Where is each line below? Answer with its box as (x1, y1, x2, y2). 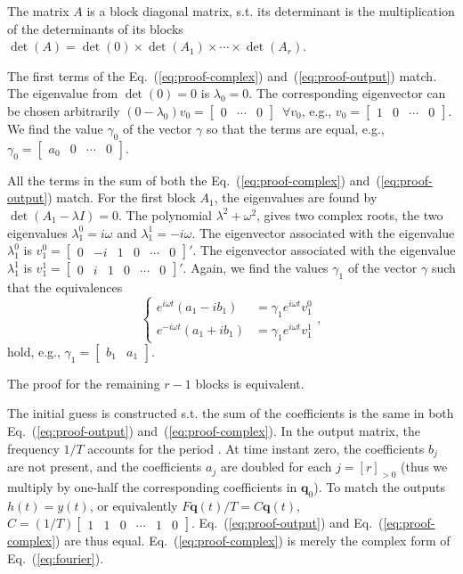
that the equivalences (7, 277, 123, 296)
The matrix (7, 2, 69, 20)
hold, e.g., (7, 341, 61, 360)
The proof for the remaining (7, 373, 160, 392)
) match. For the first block (47, 188, 196, 207)
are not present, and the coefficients (7, 457, 202, 476)
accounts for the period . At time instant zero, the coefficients (87, 439, 425, 457)
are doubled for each (220, 457, 332, 476)
